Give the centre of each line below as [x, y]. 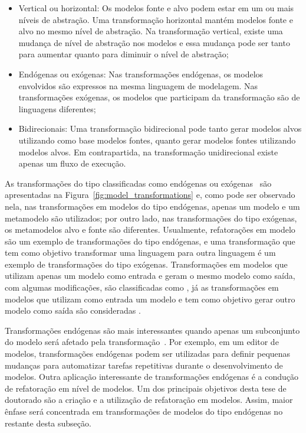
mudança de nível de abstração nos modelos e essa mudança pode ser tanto [154, 42]
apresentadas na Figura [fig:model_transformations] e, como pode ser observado [150, 195]
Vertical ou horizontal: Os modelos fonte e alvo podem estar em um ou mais [156, 8]
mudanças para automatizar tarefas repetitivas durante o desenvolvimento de [144, 365]
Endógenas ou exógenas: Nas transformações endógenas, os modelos [141, 74]
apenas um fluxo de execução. [72, 163]
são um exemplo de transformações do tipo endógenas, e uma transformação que [150, 241]
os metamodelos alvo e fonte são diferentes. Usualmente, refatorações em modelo [150, 229]
